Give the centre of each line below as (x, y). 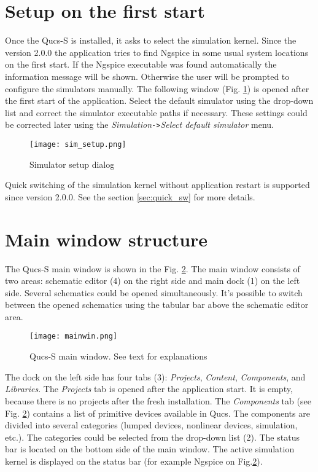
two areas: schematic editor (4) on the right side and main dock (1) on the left (153, 281)
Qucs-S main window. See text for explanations (118, 356)
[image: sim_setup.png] (78, 144)
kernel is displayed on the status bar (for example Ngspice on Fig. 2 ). (134, 461)
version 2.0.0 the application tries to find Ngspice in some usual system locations (157, 52)
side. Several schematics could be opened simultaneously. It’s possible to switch (154, 292)
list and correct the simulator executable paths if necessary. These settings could (156, 112)
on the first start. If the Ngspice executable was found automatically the (141, 64)
